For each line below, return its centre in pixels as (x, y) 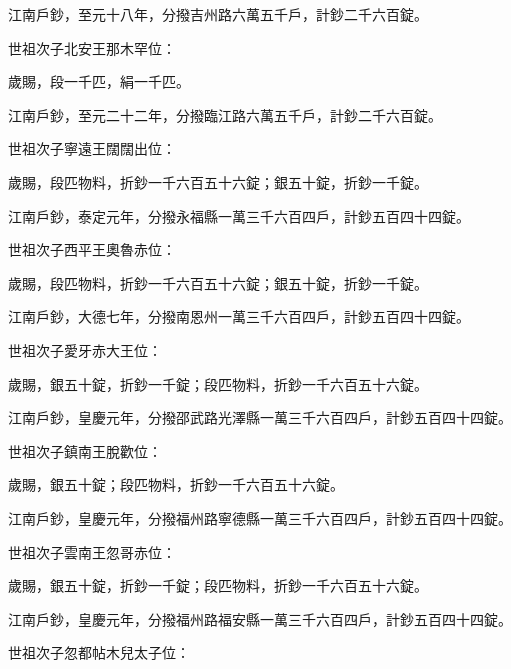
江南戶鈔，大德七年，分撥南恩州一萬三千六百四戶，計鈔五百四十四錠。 (239, 316)
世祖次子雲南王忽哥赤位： (92, 551)
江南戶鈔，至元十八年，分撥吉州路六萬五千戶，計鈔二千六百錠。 (218, 14)
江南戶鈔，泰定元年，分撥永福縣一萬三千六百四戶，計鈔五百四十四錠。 (239, 215)
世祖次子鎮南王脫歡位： (85, 450)
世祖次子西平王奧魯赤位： (92, 249)
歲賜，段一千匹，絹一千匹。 (99, 81)
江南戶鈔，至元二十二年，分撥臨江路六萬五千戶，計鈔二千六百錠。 (225, 114)
